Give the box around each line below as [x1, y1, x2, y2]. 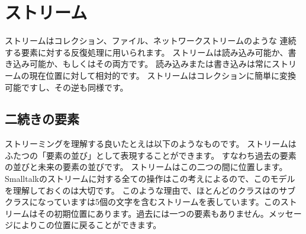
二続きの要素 [5, 110, 79, 128]
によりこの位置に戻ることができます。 [12, 219, 162, 231]
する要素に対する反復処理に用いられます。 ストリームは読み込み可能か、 [5, 46, 288, 58]
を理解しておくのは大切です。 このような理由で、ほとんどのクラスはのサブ [5, 184, 296, 196]
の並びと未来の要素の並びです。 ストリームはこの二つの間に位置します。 [5, 161, 288, 173]
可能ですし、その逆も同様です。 [5, 81, 128, 93]
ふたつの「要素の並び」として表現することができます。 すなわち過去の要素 [5, 149, 297, 161]
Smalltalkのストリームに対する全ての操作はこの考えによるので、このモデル [5, 172, 295, 185]
